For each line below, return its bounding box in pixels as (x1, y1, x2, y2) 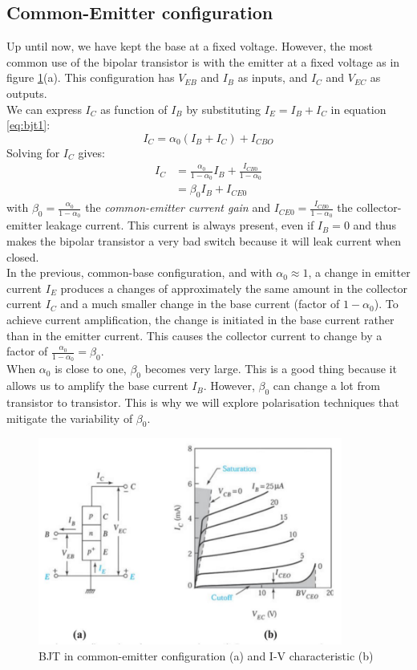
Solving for (6, 144, 60, 160)
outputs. (6, 84, 47, 101)
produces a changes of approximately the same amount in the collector (60, 279, 407, 296)
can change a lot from (273, 377, 380, 394)
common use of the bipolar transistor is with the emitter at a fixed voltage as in (6, 53, 400, 70)
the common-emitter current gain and (85, 199, 270, 216)
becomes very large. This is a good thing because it (144, 360, 397, 377)
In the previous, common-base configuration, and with (6, 264, 273, 281)
